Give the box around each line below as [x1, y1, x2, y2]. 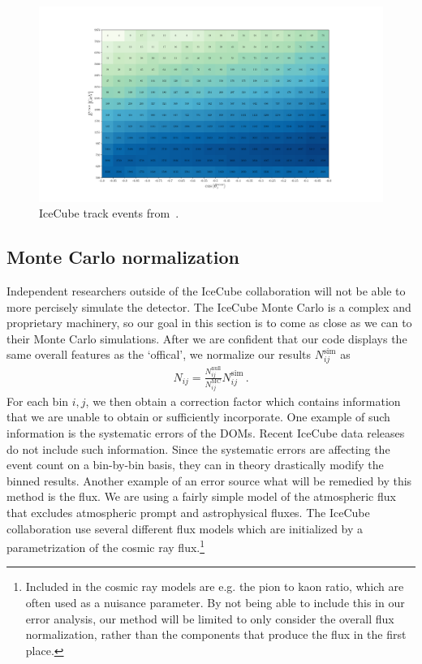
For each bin [6, 392, 69, 409]
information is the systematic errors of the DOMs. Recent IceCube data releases [6, 425, 405, 442]
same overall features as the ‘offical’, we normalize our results [6, 346, 312, 363]
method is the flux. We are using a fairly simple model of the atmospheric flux [6, 488, 396, 505]
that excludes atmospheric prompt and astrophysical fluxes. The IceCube [6, 504, 370, 520]
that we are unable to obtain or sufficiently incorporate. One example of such [6, 408, 390, 425]
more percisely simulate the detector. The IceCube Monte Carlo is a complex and [6, 298, 411, 315]
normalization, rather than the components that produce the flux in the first [25, 626, 407, 643]
